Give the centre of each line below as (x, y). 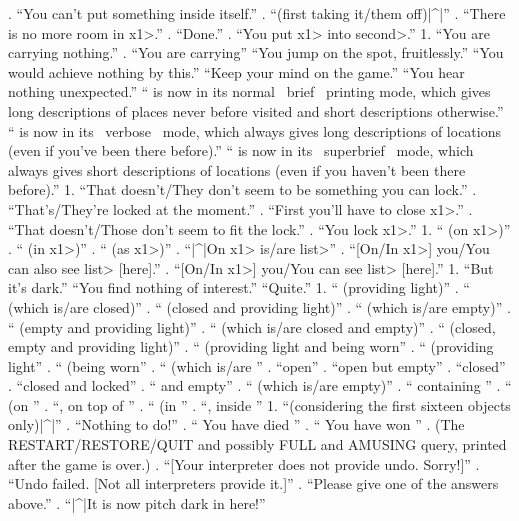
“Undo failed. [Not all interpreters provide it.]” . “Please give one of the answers (253, 483)
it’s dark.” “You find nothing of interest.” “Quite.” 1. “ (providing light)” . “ (239, 287)
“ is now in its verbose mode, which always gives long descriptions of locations (254, 130)
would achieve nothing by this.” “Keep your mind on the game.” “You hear (236, 71)
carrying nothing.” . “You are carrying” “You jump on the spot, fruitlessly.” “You (256, 52)
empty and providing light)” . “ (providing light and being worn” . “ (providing (251, 346)
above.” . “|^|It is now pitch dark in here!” (137, 502)
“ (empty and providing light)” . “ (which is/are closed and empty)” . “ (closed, (252, 326)
